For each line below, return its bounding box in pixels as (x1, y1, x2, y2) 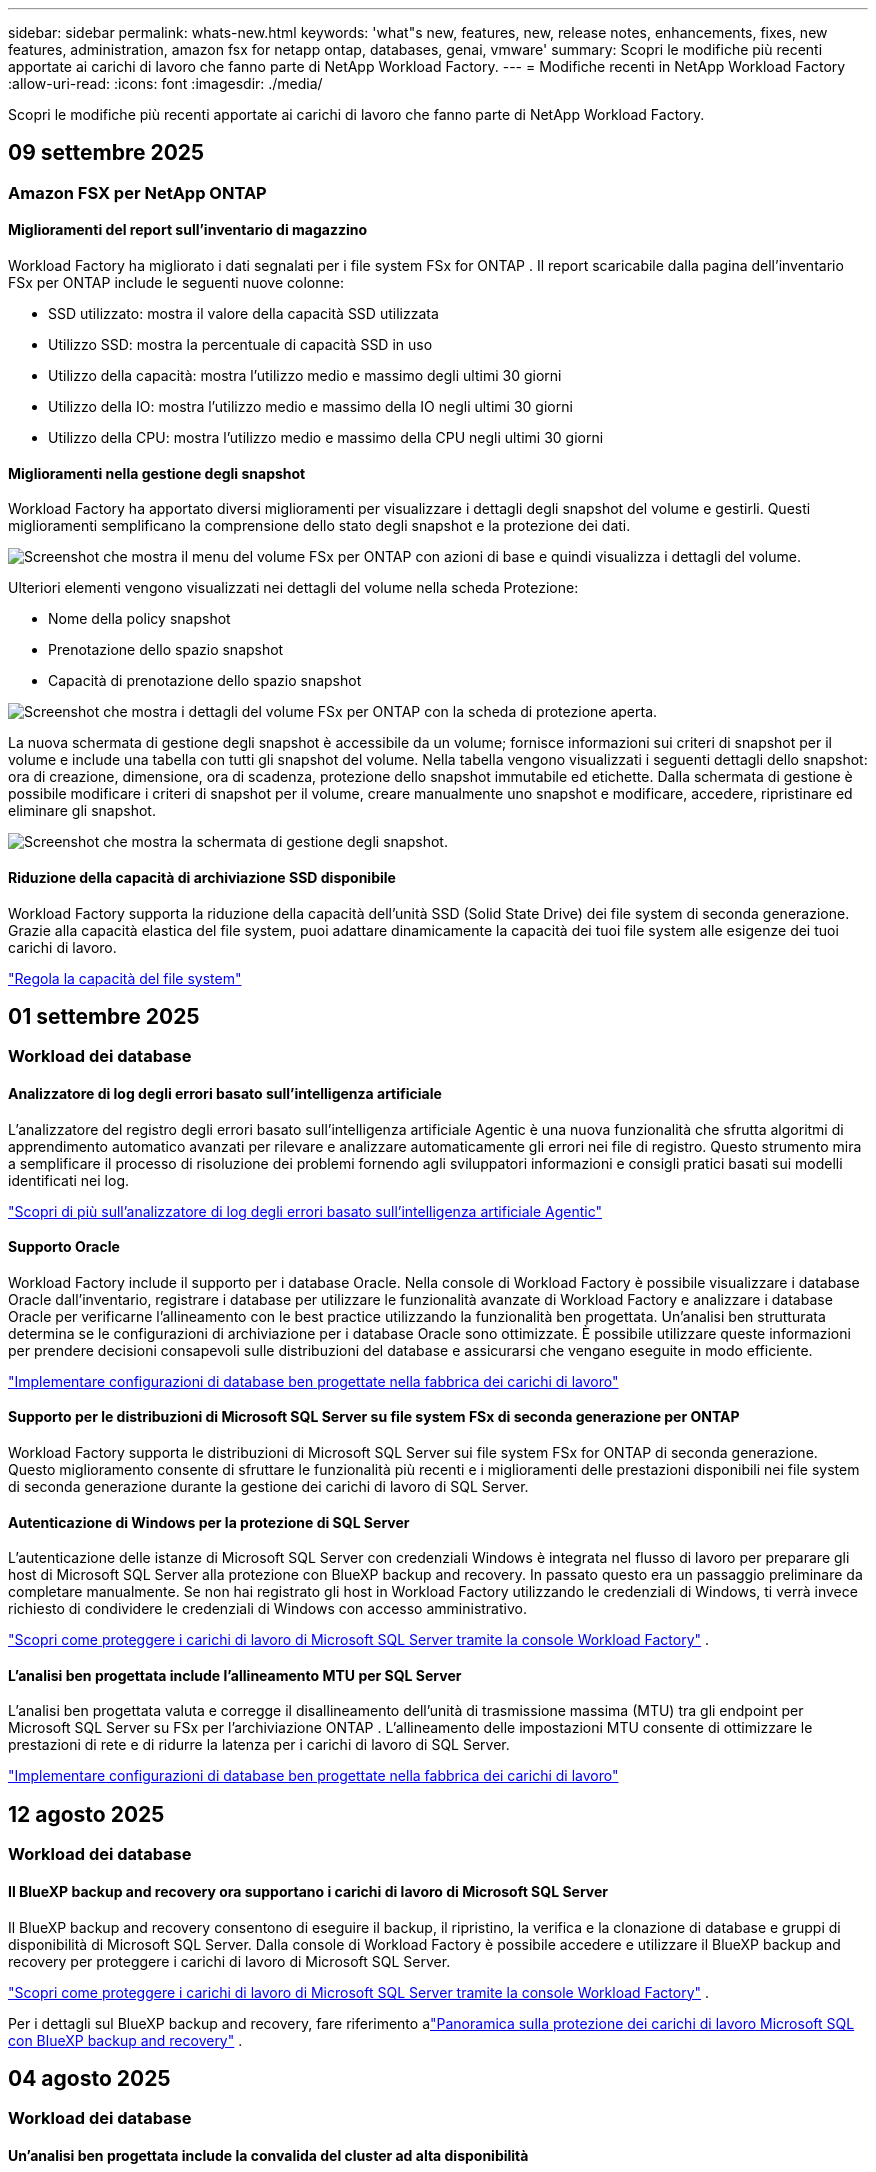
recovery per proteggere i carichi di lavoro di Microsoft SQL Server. (8, 1952, 451, 1970)
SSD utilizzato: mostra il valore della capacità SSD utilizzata (48, 305, 439, 323)
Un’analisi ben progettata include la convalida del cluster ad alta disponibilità (8, 2146, 529, 2164)
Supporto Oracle (8, 1238, 120, 1256)
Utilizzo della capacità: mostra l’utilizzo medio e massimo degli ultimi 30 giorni (48, 367, 562, 385)
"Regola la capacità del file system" (8, 969, 242, 987)
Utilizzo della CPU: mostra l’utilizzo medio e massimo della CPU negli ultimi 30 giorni (48, 429, 604, 447)
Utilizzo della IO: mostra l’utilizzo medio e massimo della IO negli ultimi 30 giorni (48, 398, 573, 416)
